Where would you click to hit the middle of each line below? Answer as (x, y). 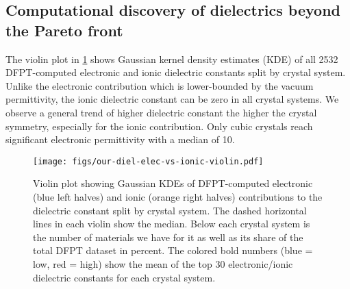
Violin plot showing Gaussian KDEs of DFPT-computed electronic (173, 183)
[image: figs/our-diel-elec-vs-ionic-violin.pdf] (148, 161)
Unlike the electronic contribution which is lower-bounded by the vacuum (160, 85)
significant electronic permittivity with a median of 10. (120, 139)
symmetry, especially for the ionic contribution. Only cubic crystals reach (159, 126)
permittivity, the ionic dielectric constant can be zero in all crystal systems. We (172, 99)
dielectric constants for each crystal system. (124, 277)
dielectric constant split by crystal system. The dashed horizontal (170, 210)
